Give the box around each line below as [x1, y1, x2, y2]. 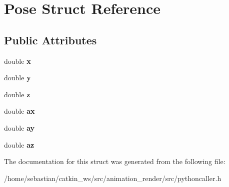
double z [4, 89, 30, 99]
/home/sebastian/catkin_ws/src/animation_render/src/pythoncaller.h [4, 173, 221, 183]
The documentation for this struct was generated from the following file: [4, 156, 225, 167]
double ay [4, 122, 35, 133]
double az [4, 139, 34, 150]
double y [4, 72, 31, 83]
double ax [4, 106, 35, 116]
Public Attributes [4, 32, 97, 47]
